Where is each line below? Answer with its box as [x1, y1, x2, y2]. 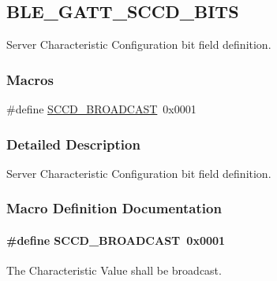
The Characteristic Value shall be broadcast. [6, 262, 222, 279]
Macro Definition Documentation [6, 198, 222, 218]
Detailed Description [6, 134, 140, 153]
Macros [6, 69, 54, 89]
